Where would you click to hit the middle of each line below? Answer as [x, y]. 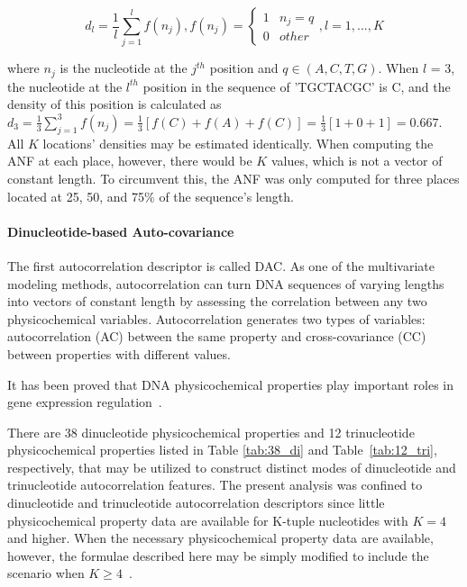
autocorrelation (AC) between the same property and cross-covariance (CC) [217, 336]
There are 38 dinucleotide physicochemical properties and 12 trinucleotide [211, 432]
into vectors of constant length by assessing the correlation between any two [217, 301]
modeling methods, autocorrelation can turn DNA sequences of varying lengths [226, 283]
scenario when [46, 573]
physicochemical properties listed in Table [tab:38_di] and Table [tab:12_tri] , [222, 450]
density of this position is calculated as [114, 104]
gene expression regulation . [85, 402]
